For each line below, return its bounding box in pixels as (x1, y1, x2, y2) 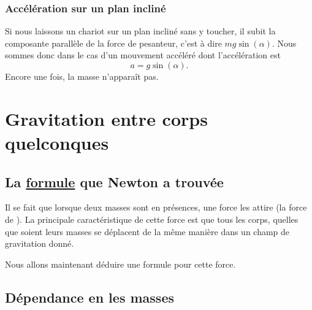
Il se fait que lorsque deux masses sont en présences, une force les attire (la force (5, 201, 307, 214)
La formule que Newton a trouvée (5, 172, 224, 191)
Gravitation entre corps (5, 106, 208, 131)
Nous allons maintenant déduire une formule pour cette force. (5, 257, 236, 270)
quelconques (5, 130, 109, 155)
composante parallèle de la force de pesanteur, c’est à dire (5, 36, 222, 49)
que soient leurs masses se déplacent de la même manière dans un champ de (5, 225, 290, 238)
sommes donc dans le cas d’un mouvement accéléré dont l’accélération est (5, 48, 281, 61)
